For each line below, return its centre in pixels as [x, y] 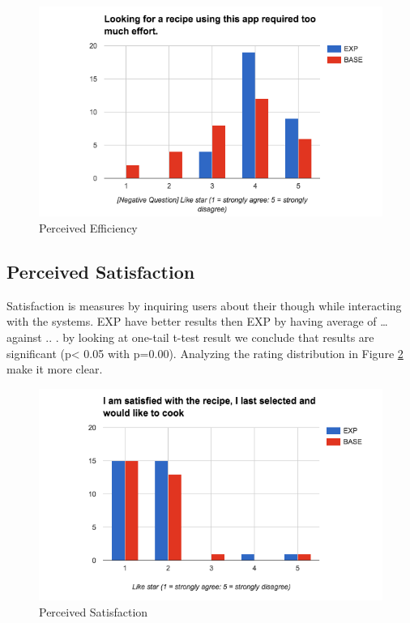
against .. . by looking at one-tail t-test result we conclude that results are [190, 337]
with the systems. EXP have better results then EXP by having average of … [197, 321]
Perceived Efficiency [88, 228]
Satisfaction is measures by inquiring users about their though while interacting [204, 305]
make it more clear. [55, 369]
